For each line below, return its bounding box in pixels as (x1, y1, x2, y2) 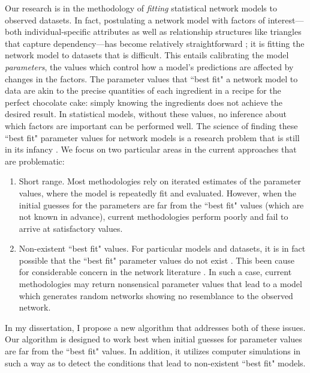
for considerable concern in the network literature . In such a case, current (19, 265, 292, 278)
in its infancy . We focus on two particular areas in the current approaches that (5, 143, 297, 156)
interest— (267, 13, 304, 26)
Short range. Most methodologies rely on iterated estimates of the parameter (19, 175, 302, 187)
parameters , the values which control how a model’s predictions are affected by (5, 60, 294, 73)
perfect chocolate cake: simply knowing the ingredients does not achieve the (5, 96, 283, 108)
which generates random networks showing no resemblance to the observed (19, 289, 293, 302)
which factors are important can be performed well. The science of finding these (5, 119, 298, 132)
